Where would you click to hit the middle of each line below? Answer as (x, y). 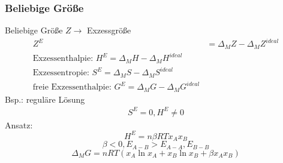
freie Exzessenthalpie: (72, 87)
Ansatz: (19, 124)
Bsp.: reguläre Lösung (45, 99)
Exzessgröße (109, 30)
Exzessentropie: (61, 73)
